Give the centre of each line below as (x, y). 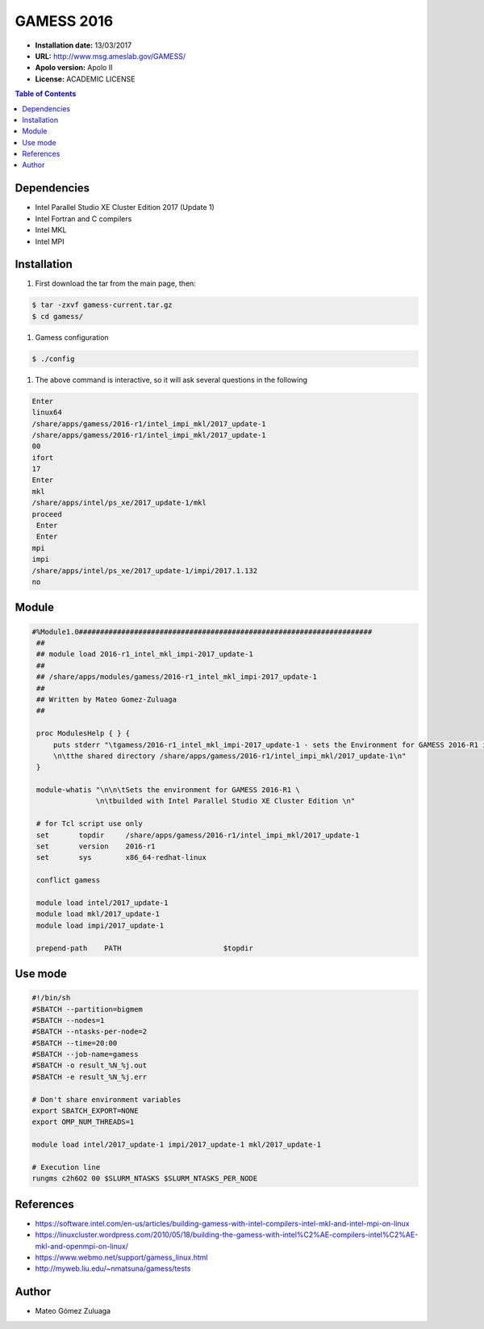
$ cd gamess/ (58, 316)
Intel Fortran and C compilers (83, 219)
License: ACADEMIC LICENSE (85, 79)
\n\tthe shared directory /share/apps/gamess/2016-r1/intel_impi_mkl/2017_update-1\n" (229, 756)
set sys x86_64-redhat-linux (122, 857)
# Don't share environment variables (106, 1099)
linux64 (47, 413)
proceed (47, 514)
